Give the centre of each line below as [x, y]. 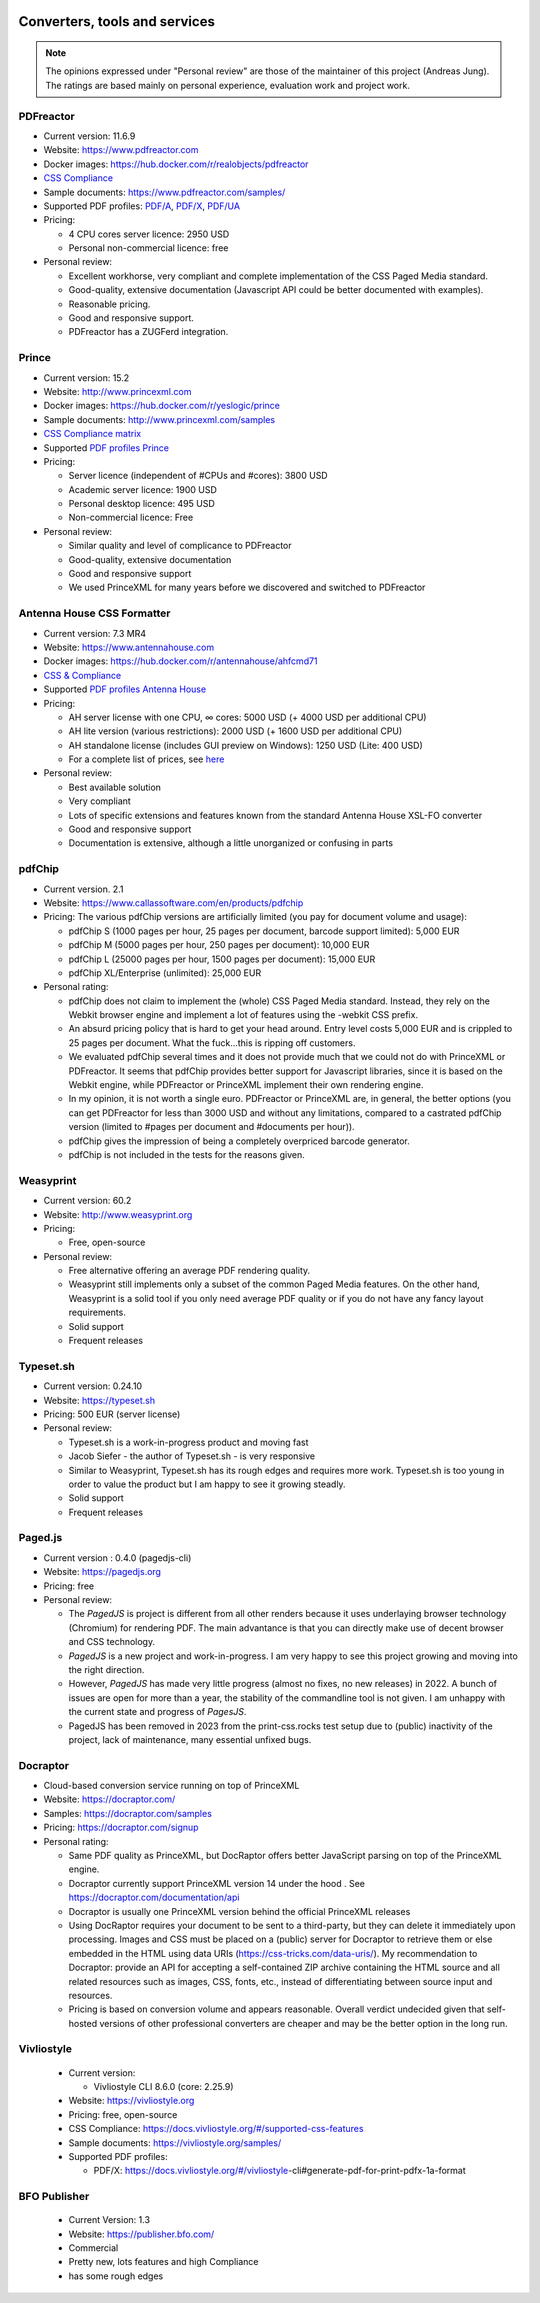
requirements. [97, 1312]
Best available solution [115, 787]
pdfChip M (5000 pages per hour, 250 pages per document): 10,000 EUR [219, 945]
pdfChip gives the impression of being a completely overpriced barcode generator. [239, 1141]
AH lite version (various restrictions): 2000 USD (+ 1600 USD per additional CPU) [235, 731]
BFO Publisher [54, 2197]
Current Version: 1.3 [109, 2220]
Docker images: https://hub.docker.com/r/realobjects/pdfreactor [176, 164]
